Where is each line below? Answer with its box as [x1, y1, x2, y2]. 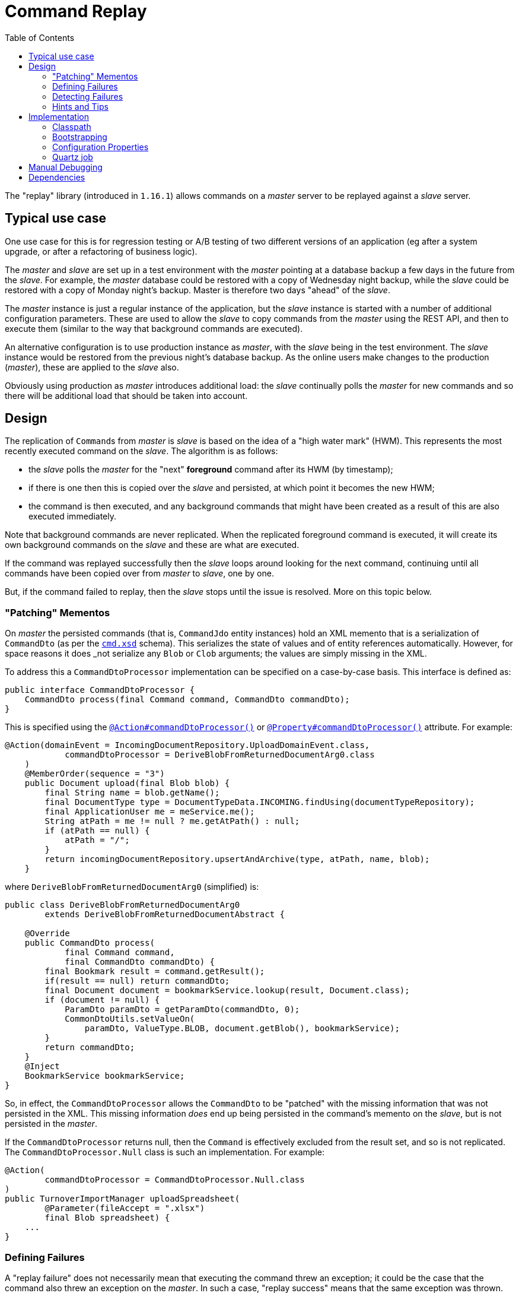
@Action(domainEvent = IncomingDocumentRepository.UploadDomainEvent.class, [5, 740, 370, 750]
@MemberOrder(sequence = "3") [24, 769, 165, 779]
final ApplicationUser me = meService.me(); [44, 807, 255, 817]
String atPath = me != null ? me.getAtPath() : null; [44, 816, 300, 826]
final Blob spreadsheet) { [44, 1213, 170, 1223]
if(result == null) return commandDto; [44, 976, 230, 986]
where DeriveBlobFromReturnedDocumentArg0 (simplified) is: [5, 882, 259, 892]
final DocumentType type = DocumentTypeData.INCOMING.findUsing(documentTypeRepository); [44, 797, 475, 807]
